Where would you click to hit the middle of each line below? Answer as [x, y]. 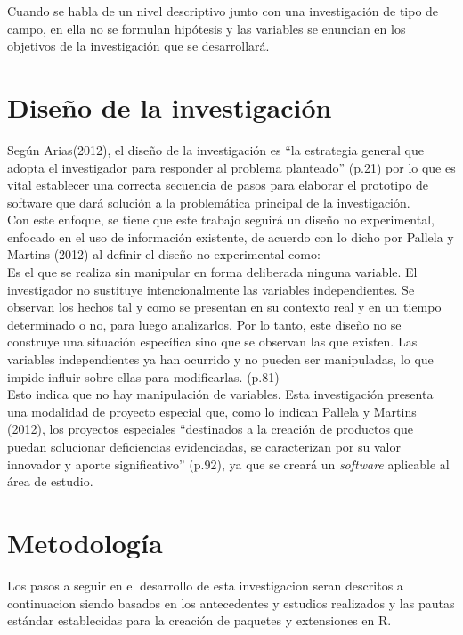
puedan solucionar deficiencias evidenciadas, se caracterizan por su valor [204, 446]
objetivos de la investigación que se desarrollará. [138, 46]
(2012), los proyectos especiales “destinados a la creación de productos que [210, 429]
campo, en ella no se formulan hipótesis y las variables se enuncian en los [207, 28]
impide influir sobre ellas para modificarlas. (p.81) [143, 376]
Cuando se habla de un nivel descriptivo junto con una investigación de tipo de [223, 11]
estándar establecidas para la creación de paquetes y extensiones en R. [199, 620]
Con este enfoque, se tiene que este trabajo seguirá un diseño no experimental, [221, 220]
